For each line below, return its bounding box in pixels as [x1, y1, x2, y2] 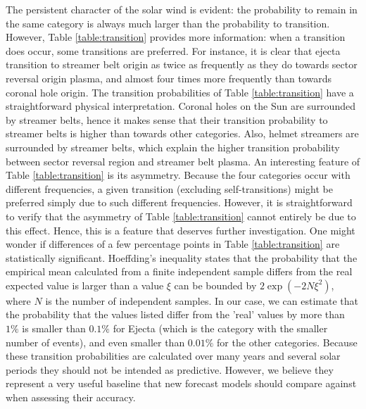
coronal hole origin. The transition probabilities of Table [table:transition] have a [6, 84, 354, 99]
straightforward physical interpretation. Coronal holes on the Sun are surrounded [6, 99, 355, 113]
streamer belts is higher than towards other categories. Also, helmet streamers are [6, 126, 359, 141]
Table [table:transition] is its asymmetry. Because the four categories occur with [6, 168, 351, 182]
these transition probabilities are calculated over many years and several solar [6, 348, 341, 363]
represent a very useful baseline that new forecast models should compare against [6, 376, 357, 391]
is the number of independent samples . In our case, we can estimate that [45, 293, 358, 308]
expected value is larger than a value [6, 277, 164, 292]
